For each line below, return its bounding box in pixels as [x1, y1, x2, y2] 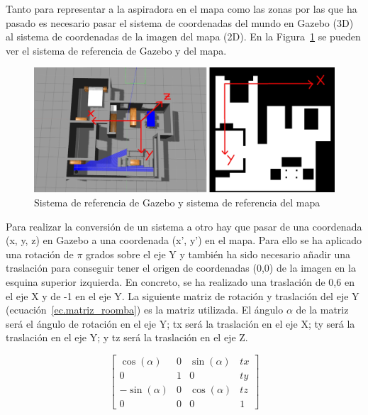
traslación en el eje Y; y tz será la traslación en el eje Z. [6, 330, 248, 345]
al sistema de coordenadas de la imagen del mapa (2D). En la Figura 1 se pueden [6, 29, 361, 44]
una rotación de [6, 246, 74, 261]
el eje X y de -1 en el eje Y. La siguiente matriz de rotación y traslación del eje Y [6, 288, 359, 303]
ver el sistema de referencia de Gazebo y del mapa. [6, 43, 227, 57]
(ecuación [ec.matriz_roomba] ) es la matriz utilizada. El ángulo [6, 302, 284, 317]
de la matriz [296, 302, 349, 317]
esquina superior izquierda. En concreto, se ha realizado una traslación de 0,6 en [6, 274, 355, 289]
